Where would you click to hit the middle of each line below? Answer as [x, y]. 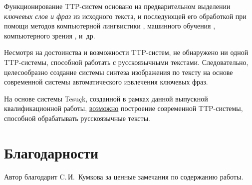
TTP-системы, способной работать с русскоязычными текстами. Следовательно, [126, 62]
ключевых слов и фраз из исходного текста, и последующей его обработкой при [125, 16]
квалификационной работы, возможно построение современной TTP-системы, [124, 108]
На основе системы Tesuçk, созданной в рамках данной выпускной [106, 98]
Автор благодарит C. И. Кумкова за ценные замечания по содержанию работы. [124, 176]
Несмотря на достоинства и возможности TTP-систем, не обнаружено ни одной [126, 52]
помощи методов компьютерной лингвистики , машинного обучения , [110, 26]
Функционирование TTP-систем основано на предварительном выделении [117, 6]
